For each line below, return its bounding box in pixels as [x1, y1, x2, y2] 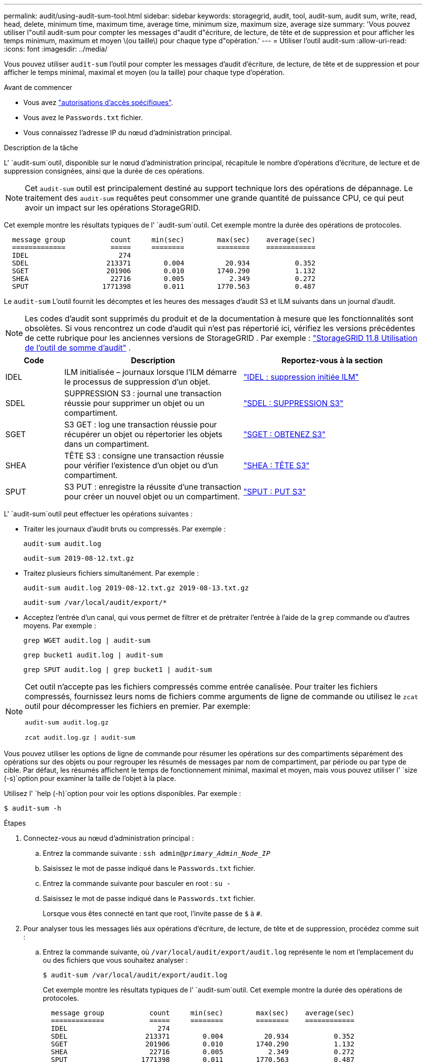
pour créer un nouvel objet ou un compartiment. [64, 492, 240, 501]
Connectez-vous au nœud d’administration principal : [23, 834, 194, 842]
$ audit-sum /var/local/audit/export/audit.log [43, 971, 228, 979]
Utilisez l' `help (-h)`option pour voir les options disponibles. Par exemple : [4, 789, 241, 797]
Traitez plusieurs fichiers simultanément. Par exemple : [23, 569, 199, 577]
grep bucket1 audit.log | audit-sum [23, 651, 163, 659]
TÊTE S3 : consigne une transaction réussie [64, 451, 224, 460]
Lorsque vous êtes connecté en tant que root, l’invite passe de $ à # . [43, 909, 263, 918]
